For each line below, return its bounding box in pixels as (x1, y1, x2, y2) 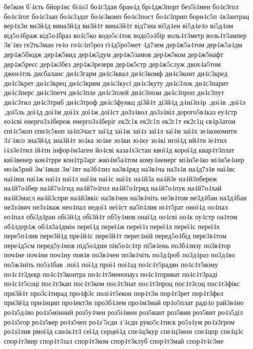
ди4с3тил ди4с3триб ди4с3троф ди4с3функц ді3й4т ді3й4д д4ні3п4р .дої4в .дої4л (4, 97, 246, 107)
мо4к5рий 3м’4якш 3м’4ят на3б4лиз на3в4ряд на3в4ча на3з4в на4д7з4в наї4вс (4, 164, 235, 174)
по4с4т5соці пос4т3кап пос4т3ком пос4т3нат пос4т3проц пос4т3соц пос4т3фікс (4, 278, 240, 289)
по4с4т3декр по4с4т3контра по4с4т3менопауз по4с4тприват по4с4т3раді (4, 269, 217, 279)
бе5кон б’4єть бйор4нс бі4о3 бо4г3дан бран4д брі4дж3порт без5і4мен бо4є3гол (4, 1, 239, 11)
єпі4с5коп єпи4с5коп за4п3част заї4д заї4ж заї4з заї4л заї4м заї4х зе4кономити (4, 125, 237, 136)
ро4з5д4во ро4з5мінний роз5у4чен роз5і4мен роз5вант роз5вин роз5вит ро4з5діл (4, 307, 243, 317)
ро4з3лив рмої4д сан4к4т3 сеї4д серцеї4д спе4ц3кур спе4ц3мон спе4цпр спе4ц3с (4, 326, 244, 336)
